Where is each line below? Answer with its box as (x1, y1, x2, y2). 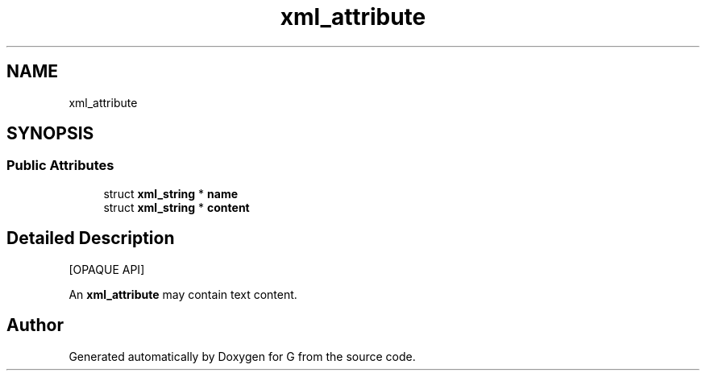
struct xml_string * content (103, 200, 250, 214)
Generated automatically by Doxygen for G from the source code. (69, 349, 416, 363)
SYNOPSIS (6, 123, 94, 144)
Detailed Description (6, 228, 175, 249)
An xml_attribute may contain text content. (69, 287, 297, 301)
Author (6, 315, 64, 336)
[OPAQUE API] (69, 262, 145, 276)
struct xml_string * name (103, 186, 238, 201)
